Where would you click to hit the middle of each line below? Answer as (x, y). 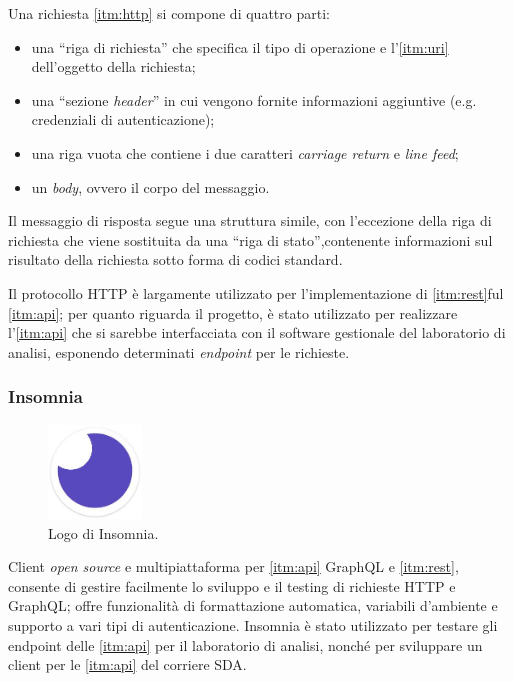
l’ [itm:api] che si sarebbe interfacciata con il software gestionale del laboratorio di (257, 332)
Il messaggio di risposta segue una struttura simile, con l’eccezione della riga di (250, 220)
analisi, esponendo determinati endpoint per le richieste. (179, 351)
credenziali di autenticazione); (123, 119)
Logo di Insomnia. (103, 532)
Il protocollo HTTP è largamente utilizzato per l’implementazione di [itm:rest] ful (256, 292)
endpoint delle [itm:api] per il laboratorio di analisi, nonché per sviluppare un (245, 644)
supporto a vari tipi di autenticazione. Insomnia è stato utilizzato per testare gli (253, 624)
